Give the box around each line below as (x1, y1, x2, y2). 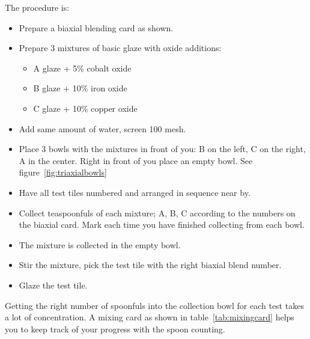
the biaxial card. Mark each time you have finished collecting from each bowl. (19, 218, 305, 231)
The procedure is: (5, 1, 70, 13)
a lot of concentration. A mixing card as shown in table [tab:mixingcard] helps (5, 311, 294, 323)
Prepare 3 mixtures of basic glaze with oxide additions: (19, 41, 222, 54)
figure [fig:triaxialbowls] (19, 166, 107, 179)
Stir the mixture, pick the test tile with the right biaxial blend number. (19, 258, 282, 271)
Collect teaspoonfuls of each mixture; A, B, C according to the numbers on (19, 206, 296, 219)
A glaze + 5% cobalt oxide (33, 61, 132, 74)
